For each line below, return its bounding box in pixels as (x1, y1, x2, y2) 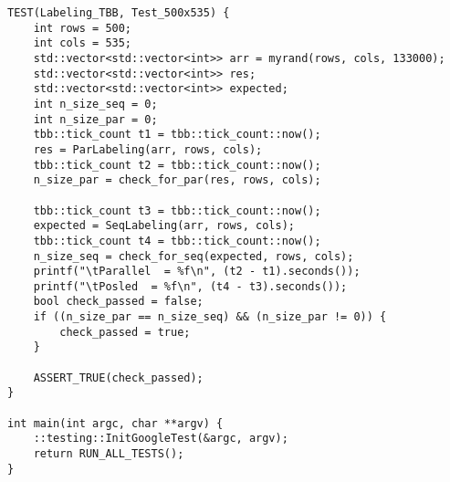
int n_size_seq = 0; (33, 97, 158, 110)
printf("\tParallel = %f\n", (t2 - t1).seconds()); (33, 265, 361, 278)
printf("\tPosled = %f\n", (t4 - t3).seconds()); (33, 279, 348, 293)
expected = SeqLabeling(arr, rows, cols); (33, 219, 295, 233)
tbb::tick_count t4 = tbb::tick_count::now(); (33, 234, 321, 247)
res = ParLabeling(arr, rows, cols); (33, 142, 263, 156)
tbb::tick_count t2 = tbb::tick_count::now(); (33, 158, 321, 172)
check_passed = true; (59, 325, 191, 339)
